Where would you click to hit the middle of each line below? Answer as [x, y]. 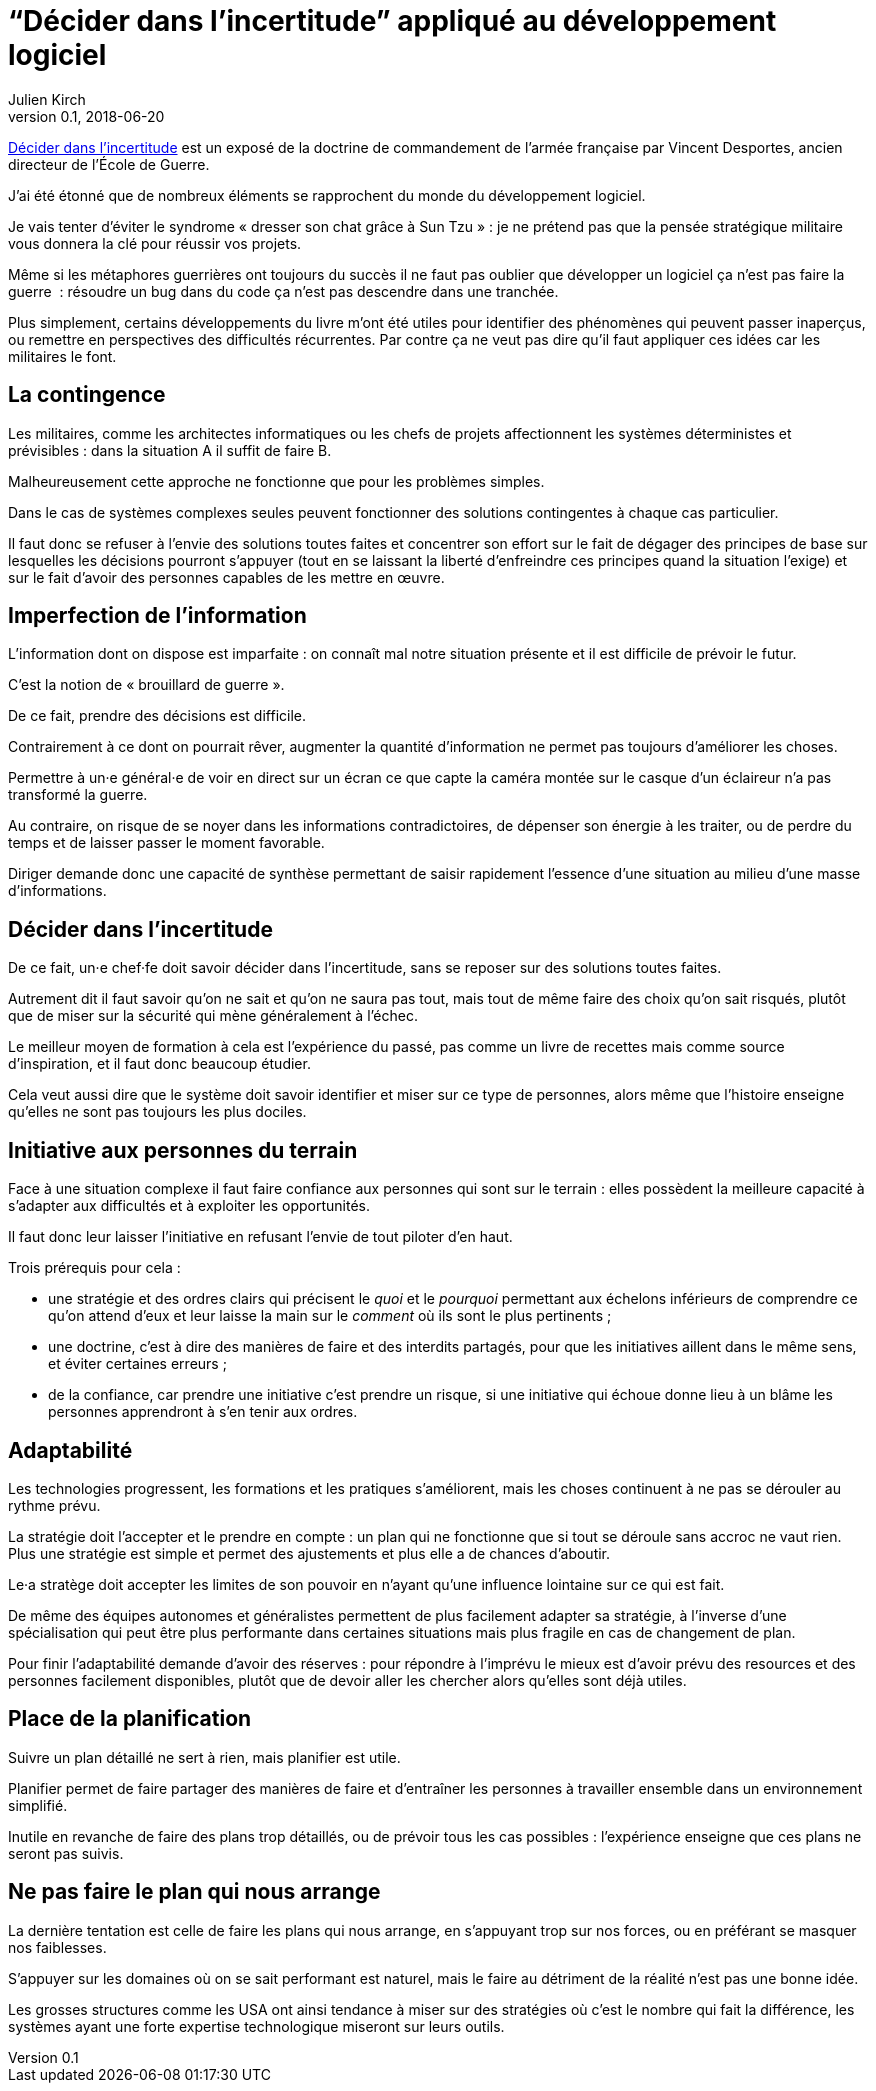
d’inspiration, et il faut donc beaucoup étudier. [159, 1064]
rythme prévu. [54, 1505]
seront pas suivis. [66, 1853]
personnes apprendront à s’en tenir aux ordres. [203, 1412]
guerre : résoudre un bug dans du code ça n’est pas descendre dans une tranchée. [283, 291]
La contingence [87, 395]
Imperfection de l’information [157, 616]
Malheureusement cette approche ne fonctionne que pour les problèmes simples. [276, 481]
